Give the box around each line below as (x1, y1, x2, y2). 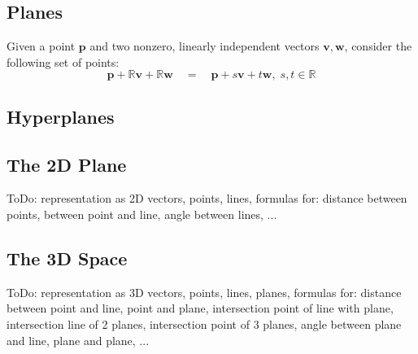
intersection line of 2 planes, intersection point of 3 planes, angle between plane (7, 315, 402, 332)
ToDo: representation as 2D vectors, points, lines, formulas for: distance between (7, 190, 407, 207)
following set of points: (7, 53, 120, 70)
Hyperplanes (7, 103, 115, 129)
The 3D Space (7, 245, 128, 270)
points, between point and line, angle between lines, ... (7, 205, 277, 222)
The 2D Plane (7, 151, 127, 177)
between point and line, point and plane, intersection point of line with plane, (7, 299, 394, 317)
